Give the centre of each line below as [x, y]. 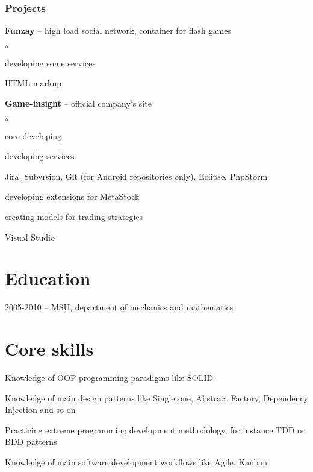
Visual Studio [30, 237]
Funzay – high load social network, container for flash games [118, 30]
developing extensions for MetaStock [72, 196]
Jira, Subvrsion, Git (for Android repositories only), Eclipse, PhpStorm [136, 176]
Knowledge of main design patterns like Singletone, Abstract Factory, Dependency [156, 398]
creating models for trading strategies [74, 216]
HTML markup [33, 83]
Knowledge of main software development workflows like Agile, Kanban [136, 461]
